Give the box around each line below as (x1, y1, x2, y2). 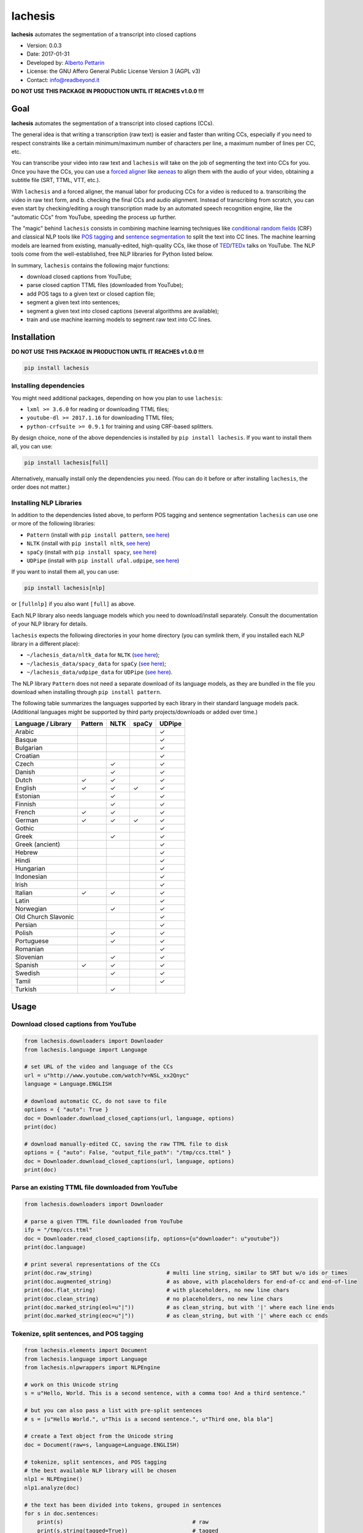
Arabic (15, 727, 34, 736)
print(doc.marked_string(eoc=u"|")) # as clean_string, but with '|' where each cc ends (24, 1312, 328, 1320)
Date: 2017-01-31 (26, 50, 70, 58)
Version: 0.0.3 (26, 42, 62, 49)
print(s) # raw (37, 1518, 209, 1526)
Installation (11, 332, 55, 342)
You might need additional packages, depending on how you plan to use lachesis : (11, 394, 223, 402)
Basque (15, 736, 37, 744)
